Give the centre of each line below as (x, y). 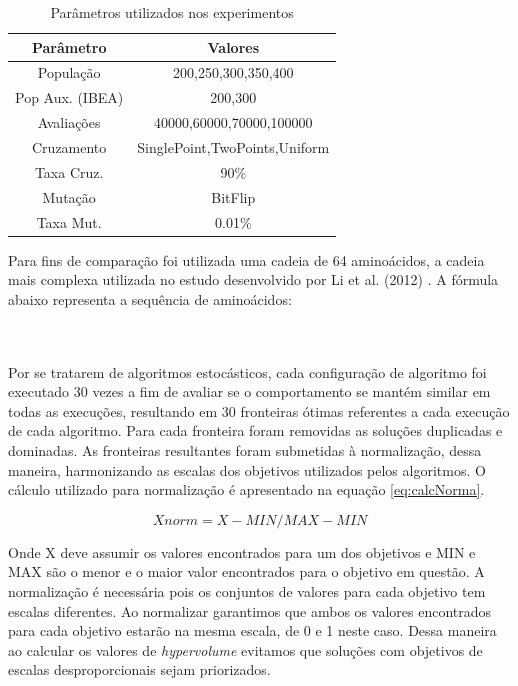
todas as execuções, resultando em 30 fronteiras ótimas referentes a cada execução (259, 410)
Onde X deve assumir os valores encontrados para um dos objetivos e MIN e (242, 551)
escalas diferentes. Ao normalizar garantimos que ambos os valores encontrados (250, 610)
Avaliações (69, 122)
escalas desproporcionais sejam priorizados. (139, 669)
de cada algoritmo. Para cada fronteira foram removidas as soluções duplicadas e (255, 430)
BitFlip (233, 196)
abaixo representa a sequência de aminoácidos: (150, 298)
